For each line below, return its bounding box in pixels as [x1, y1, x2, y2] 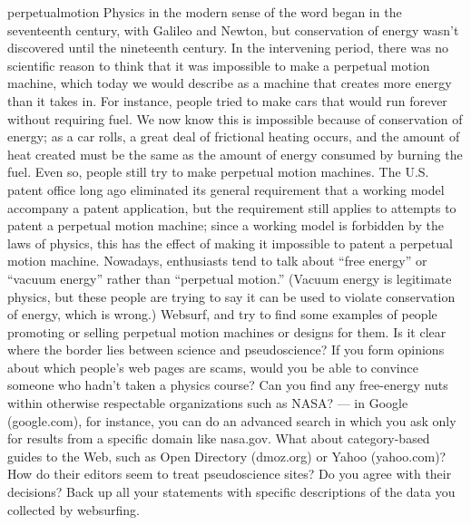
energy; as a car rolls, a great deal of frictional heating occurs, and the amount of [7, 127, 460, 146]
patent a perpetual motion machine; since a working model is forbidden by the [7, 216, 444, 235]
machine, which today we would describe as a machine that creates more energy [7, 73, 452, 92]
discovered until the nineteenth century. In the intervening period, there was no [7, 38, 449, 57]
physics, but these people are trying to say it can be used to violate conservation [7, 287, 456, 306]
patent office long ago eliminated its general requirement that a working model [7, 180, 445, 199]
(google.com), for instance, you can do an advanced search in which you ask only [7, 411, 456, 430]
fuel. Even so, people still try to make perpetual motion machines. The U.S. [7, 162, 429, 181]
